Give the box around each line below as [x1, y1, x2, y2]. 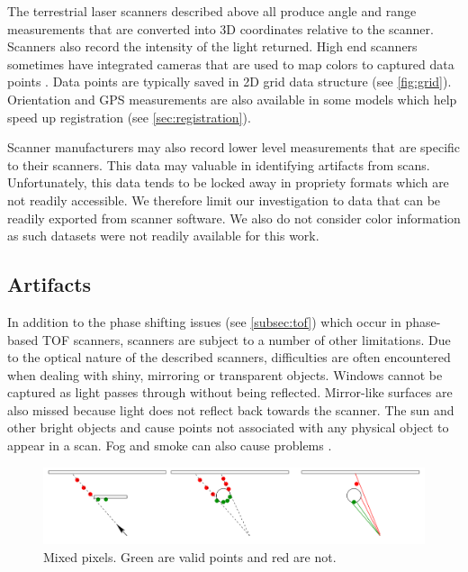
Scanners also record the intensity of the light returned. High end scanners [7, 37, 418, 56]
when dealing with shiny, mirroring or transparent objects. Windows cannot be [7, 365, 443, 384]
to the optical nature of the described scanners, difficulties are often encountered [7, 348, 451, 367]
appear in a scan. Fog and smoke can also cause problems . [7, 436, 332, 455]
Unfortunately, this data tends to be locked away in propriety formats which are [7, 173, 449, 192]
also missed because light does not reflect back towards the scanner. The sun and [7, 400, 454, 419]
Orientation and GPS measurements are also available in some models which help [7, 89, 457, 108]
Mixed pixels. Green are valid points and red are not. [43, 547, 337, 566]
